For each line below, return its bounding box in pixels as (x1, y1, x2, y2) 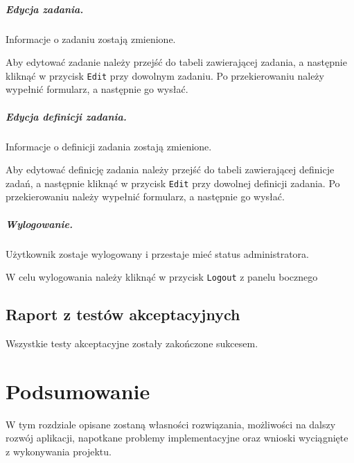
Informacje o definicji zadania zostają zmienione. (6, 139, 212, 153)
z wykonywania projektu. (6, 444, 112, 458)
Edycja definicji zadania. (6, 109, 127, 123)
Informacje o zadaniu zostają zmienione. (6, 31, 176, 46)
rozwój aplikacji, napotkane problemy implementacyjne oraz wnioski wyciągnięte (6, 430, 348, 445)
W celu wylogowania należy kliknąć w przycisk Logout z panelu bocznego (6, 270, 318, 284)
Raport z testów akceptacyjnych (6, 304, 240, 325)
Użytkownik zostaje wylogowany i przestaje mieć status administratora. (6, 246, 309, 261)
